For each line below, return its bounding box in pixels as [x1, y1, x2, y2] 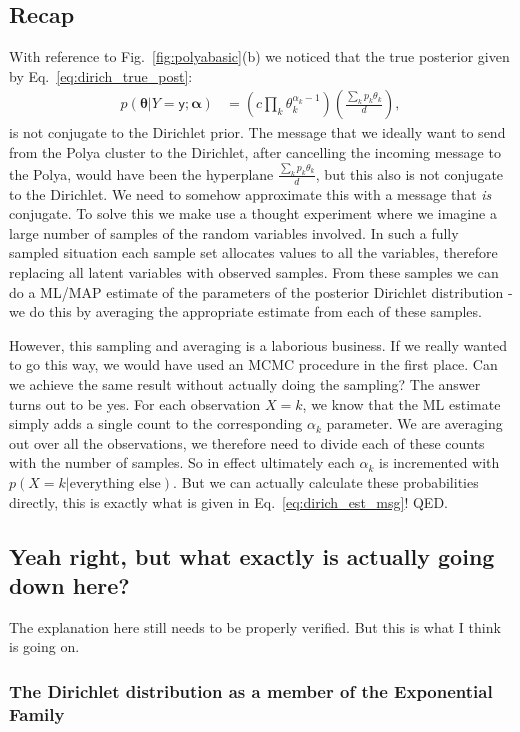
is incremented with [379, 452, 500, 473]
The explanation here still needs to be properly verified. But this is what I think [9, 616, 501, 637]
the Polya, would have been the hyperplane [9, 163, 274, 184]
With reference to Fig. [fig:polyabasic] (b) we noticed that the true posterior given [9, 46, 510, 67]
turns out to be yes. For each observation [9, 393, 261, 414]
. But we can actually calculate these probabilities [173, 472, 479, 493]
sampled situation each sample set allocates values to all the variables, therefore [9, 242, 498, 263]
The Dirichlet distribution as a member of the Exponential [9, 678, 493, 703]
